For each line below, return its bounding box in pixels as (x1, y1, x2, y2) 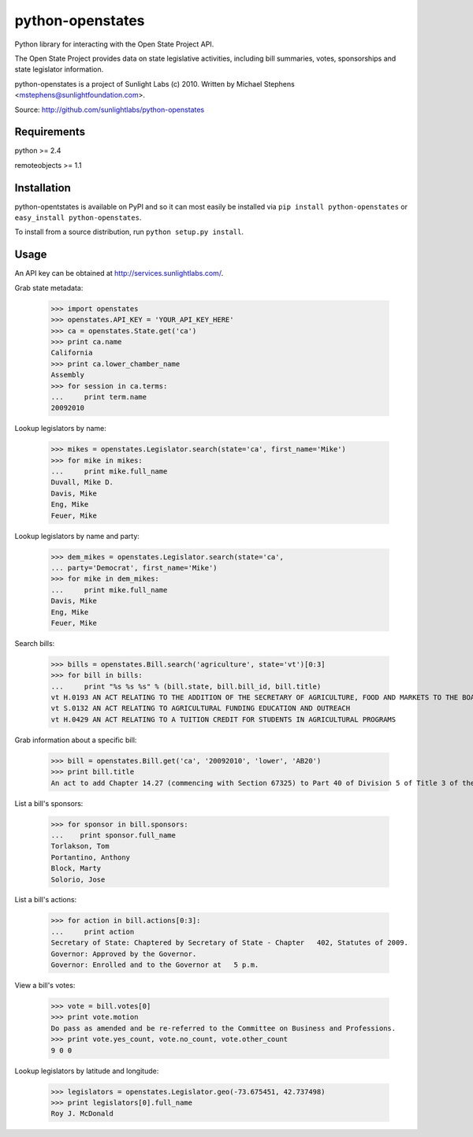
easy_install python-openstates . (14, 213, 142, 222)
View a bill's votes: (14, 981, 76, 990)
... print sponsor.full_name (50, 830, 177, 839)
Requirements (14, 125, 86, 139)
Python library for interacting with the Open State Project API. (14, 39, 214, 49)
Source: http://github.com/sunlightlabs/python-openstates (14, 105, 205, 114)
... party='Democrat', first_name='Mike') (50, 563, 218, 572)
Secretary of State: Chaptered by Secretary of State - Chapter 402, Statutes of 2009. (50, 938, 409, 947)
